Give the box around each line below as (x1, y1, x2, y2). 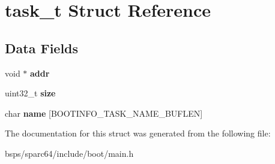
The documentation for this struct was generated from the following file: (5, 127, 271, 139)
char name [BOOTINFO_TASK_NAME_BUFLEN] (5, 107, 203, 119)
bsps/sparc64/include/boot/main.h (5, 147, 134, 159)
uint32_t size (5, 87, 56, 99)
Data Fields (5, 38, 79, 57)
